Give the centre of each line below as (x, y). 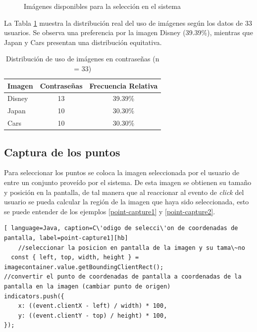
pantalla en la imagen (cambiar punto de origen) (87, 286)
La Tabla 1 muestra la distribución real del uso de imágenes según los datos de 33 (128, 23)
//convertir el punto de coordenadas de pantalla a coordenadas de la (123, 277)
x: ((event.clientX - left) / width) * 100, (93, 306)
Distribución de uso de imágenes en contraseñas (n (83, 59)
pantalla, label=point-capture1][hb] (66, 238)
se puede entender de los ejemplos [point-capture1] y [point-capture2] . (110, 211)
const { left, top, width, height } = (75, 258)
